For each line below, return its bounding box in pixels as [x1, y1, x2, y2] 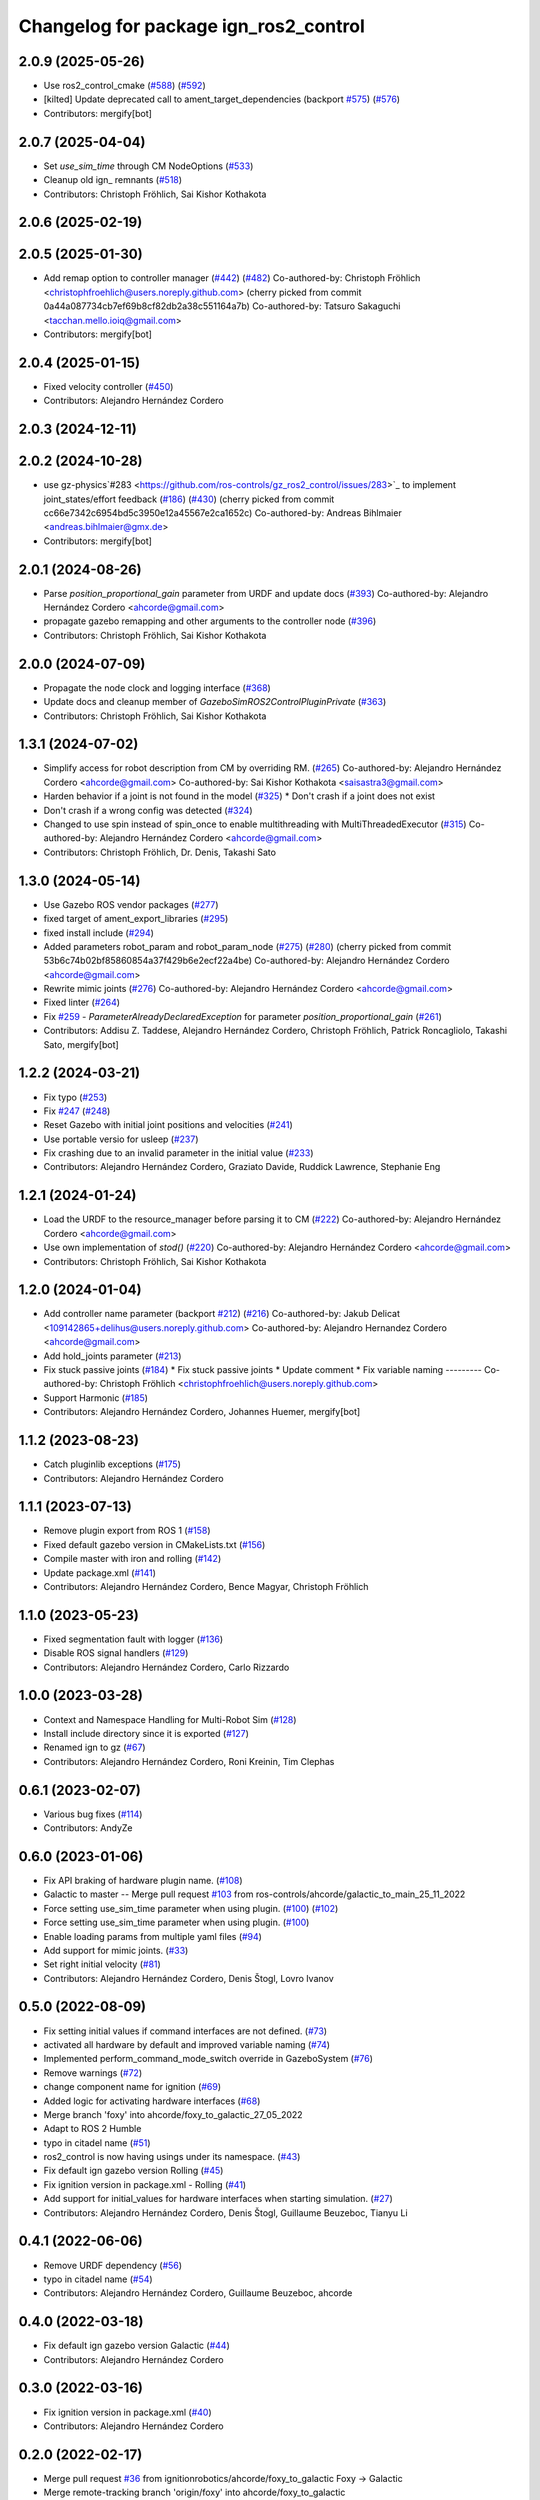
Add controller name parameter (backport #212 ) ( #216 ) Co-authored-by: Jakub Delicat [43, 1308, 400, 1320]
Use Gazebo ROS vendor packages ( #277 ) [43, 898, 219, 910]
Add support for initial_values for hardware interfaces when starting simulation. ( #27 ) [43, 2193, 394, 2205]
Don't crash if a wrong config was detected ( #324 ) [43, 804, 254, 816]
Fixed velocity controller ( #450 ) [43, 380, 174, 392]
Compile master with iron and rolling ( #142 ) [43, 1553, 222, 1565]
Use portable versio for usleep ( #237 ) [43, 1133, 199, 1145]
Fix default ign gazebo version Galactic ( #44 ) [43, 2340, 230, 2352]
